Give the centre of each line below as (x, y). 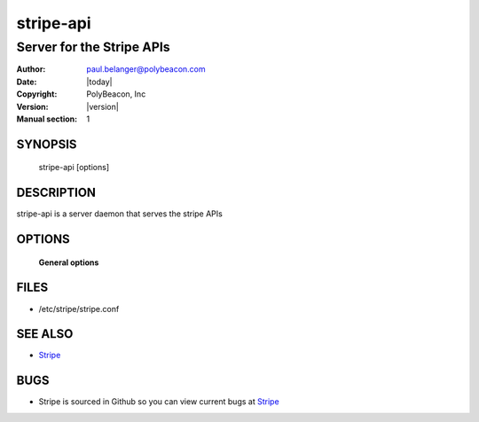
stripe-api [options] (74, 168)
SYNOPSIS (47, 144)
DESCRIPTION (56, 193)
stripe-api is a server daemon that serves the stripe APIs (120, 214)
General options (69, 262)
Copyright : (37, 94)
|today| (99, 82)
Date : (27, 82)
